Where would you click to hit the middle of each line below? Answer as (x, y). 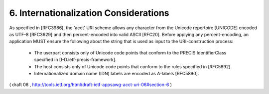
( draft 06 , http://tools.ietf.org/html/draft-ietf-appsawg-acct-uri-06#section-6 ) (90, 85)
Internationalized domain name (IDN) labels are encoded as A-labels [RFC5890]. (117, 73)
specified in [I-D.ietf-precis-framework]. (75, 60)
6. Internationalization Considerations (89, 13)
